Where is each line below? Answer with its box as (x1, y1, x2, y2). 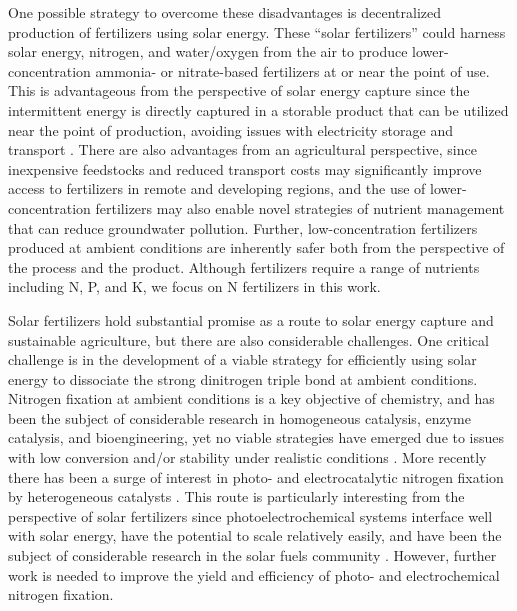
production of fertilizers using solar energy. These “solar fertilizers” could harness (8, 21, 506, 42)
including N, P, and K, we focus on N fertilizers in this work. (8, 276, 381, 297)
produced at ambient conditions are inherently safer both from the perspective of (8, 237, 505, 258)
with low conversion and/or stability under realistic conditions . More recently (8, 447, 487, 468)
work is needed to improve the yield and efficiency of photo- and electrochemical (8, 564, 500, 585)
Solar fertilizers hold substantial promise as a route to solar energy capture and (8, 309, 494, 330)
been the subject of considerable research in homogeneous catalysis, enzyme (8, 407, 471, 428)
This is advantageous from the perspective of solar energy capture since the (8, 80, 470, 101)
